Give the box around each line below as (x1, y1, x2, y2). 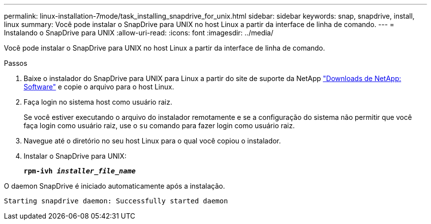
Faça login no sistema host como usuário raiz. (24, 98, 172, 106)
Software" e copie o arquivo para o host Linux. (24, 83, 174, 91)
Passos (4, 59, 28, 67)
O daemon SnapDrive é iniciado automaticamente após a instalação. (4, 182, 225, 190)
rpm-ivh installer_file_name (24, 167, 136, 175)
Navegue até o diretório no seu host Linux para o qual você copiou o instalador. (24, 137, 281, 145)
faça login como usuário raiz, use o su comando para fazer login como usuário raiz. (24, 121, 295, 130)
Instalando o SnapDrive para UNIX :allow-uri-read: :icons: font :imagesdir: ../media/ (4, 28, 274, 37)
